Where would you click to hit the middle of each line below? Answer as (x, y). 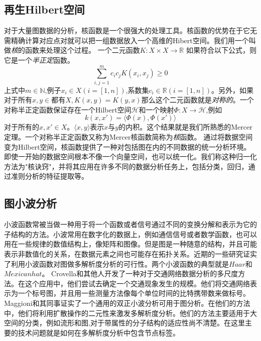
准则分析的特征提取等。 (49, 176)
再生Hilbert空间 (44, 9)
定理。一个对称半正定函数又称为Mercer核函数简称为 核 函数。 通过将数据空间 (128, 137)
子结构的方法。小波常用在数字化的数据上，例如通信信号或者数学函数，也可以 (130, 234)
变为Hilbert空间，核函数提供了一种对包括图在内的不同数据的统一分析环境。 (127, 146)
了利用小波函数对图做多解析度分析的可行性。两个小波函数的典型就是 (116, 263)
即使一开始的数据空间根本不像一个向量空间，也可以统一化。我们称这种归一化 (130, 156)
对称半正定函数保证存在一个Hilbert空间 (68, 109)
